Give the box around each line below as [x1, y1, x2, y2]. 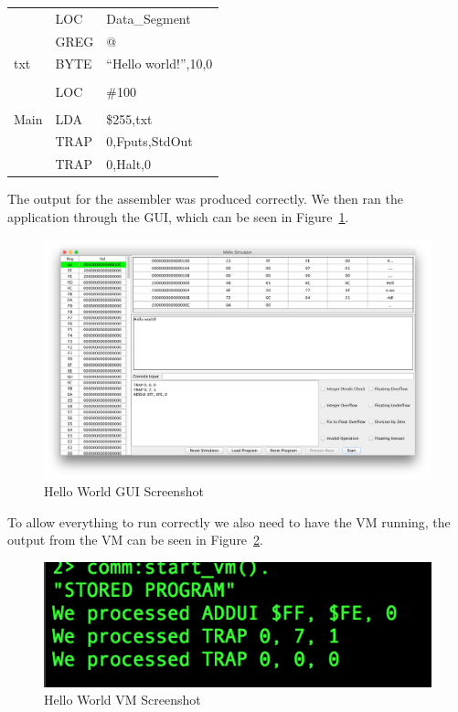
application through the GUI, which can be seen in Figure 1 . [7, 207, 349, 226]
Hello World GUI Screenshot [44, 482, 204, 501]
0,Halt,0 [106, 154, 151, 174]
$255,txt [106, 109, 153, 128]
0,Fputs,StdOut [106, 132, 193, 151]
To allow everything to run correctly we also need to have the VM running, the [7, 512, 451, 531]
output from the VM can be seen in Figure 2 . [7, 530, 263, 549]
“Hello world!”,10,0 [106, 54, 213, 73]
